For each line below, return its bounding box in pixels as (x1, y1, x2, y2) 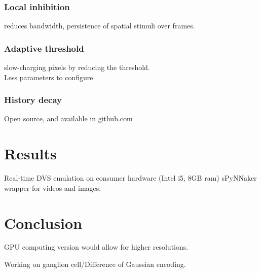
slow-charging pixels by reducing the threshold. (4, 62, 150, 73)
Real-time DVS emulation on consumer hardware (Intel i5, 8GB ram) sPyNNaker (4, 173, 257, 183)
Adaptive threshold (4, 42, 84, 54)
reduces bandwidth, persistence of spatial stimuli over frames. (4, 20, 195, 31)
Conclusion (4, 212, 83, 233)
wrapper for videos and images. (4, 182, 101, 193)
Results (4, 143, 57, 164)
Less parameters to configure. (4, 72, 95, 82)
